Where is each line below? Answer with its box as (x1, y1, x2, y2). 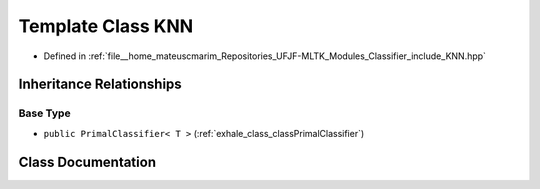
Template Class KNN (18, 15, 194, 37)
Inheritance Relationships (18, 76, 182, 93)
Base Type (18, 106, 71, 120)
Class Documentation (18, 153, 157, 170)
